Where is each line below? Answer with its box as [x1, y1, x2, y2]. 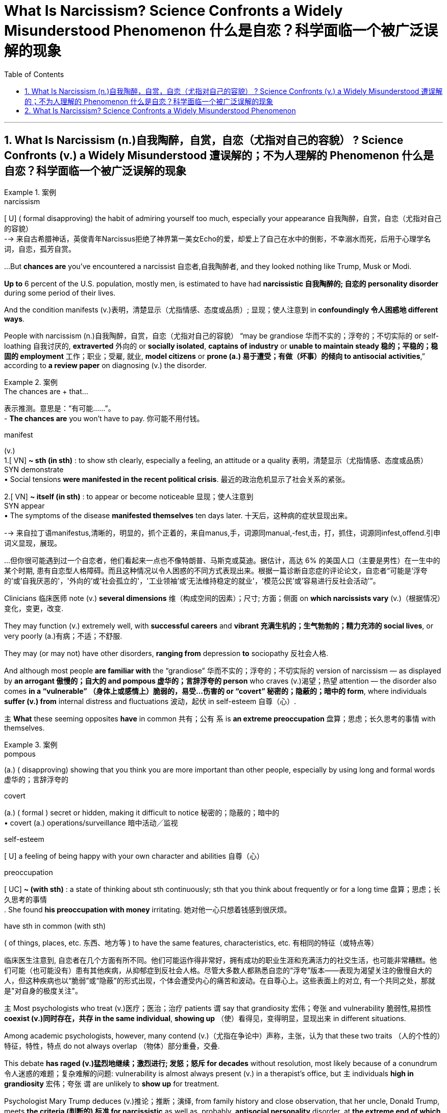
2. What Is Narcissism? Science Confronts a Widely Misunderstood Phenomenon [24, 106, 296, 115]
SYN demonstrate [4, 465, 64, 474]
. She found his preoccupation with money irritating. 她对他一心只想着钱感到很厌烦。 [4, 905, 291, 914]
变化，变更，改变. [4, 603, 64, 613]
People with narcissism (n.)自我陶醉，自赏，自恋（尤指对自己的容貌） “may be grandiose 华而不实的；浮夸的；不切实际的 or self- [4, 331, 439, 340]
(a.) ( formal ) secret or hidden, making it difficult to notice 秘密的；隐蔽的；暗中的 [4, 808, 280, 817]
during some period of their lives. [4, 288, 116, 297]
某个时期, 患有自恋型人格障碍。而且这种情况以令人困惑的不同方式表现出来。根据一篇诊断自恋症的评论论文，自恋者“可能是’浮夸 [4, 566, 428, 575]
